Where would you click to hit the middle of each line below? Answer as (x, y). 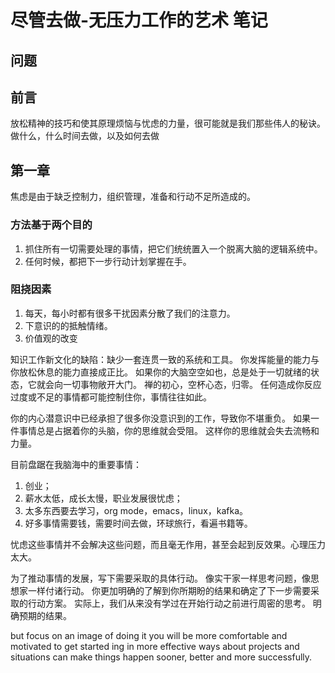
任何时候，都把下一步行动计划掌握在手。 (108, 261)
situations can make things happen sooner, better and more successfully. (161, 657)
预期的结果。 (45, 615)
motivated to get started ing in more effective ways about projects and (155, 646)
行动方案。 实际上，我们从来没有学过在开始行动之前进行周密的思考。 (169, 603)
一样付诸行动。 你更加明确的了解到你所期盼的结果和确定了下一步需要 (169, 590)
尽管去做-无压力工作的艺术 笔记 (139, 20)
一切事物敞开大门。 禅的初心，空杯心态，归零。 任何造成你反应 (192, 384)
